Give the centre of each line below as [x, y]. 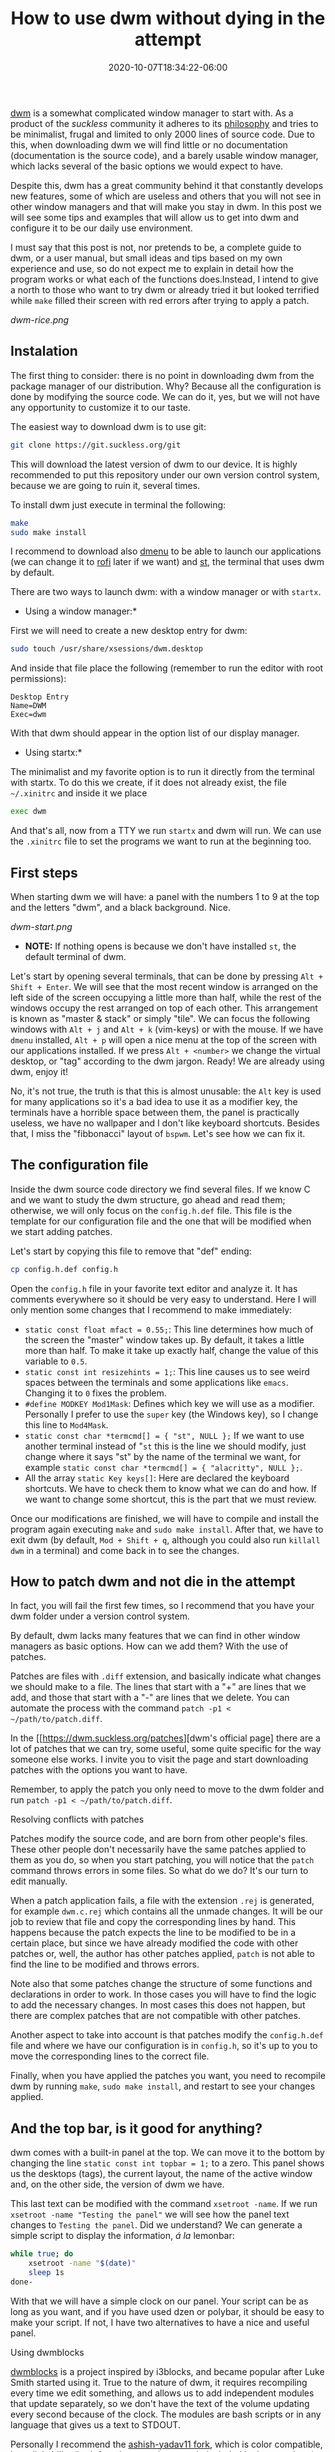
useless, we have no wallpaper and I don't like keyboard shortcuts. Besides [165, 1123]
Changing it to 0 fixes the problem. [95, 1393]
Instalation [44, 351]
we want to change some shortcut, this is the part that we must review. [170, 1499]
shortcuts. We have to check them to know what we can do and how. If [170, 1488]
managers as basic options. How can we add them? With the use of [149, 1646]
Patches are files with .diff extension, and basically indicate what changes [166, 1676]
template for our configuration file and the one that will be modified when [161, 1221]
